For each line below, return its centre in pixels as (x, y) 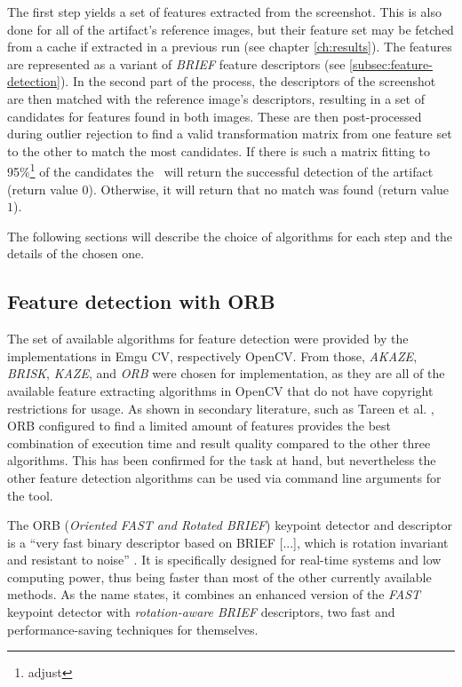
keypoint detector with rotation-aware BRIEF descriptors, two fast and (201, 612)
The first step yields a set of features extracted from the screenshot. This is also (224, 12)
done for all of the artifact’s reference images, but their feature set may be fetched (231, 29)
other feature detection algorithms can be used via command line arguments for (224, 477)
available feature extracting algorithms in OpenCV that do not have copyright (220, 390)
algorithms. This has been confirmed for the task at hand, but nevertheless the (222, 460)
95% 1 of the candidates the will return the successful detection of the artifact (220, 170)
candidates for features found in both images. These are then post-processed (215, 116)
